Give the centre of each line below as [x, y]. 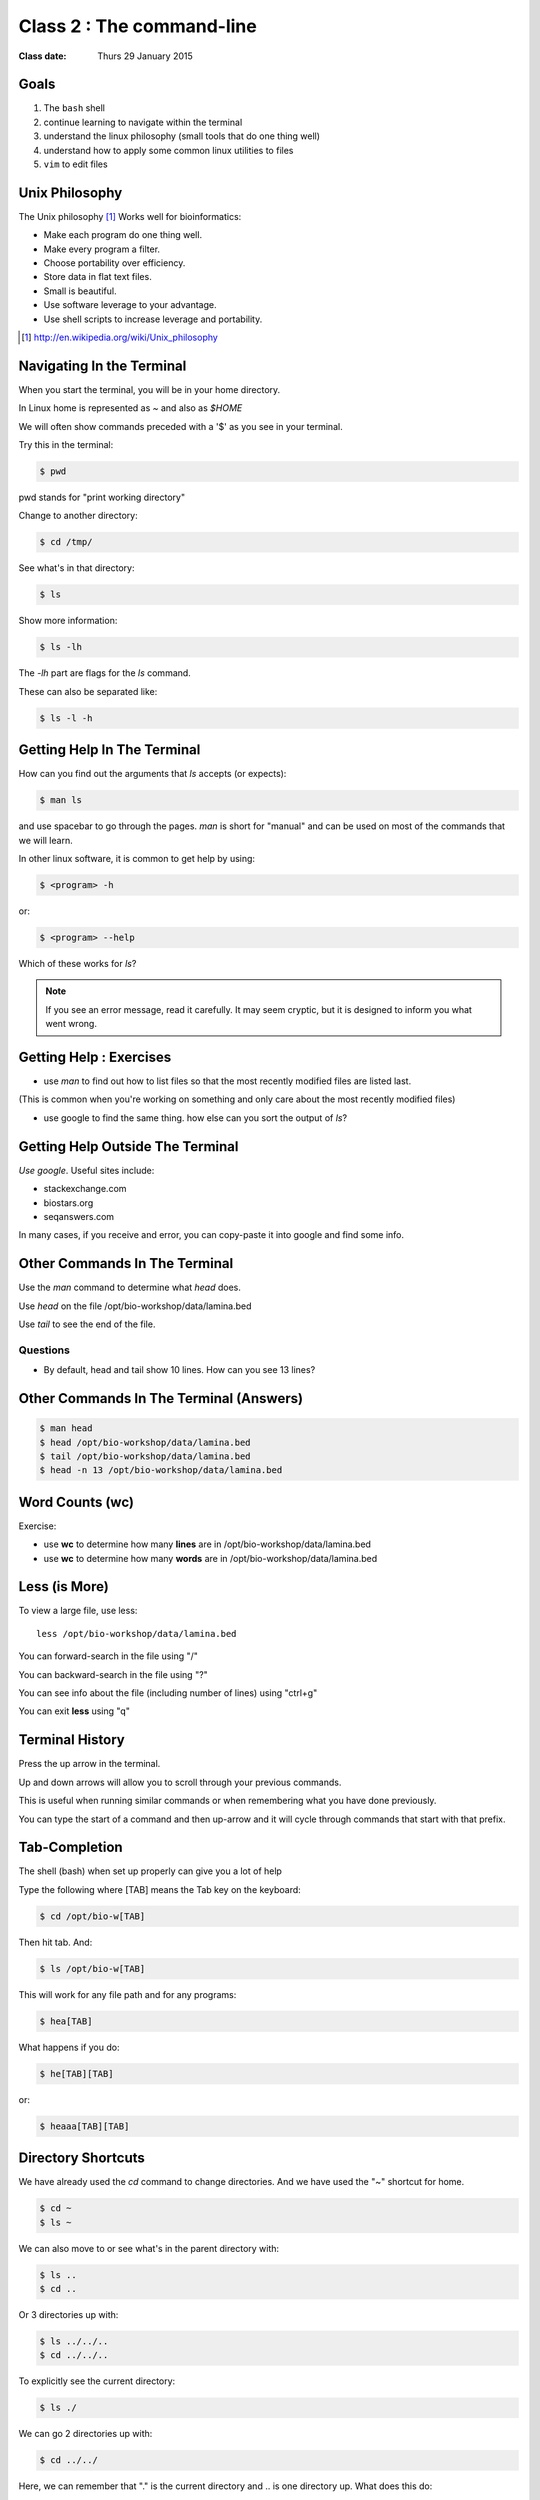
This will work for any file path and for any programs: [127, 1994]
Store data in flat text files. [97, 277]
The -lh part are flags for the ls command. [105, 673]
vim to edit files [76, 164]
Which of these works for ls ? [77, 963]
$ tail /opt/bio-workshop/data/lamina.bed [145, 1456]
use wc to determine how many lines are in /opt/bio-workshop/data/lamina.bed [207, 1544]
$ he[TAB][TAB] [76, 2073]
